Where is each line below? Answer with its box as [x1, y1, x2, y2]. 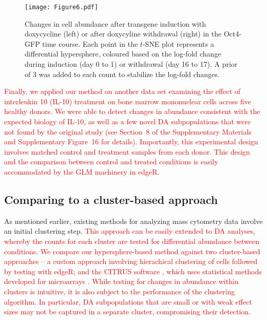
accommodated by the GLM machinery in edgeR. [4, 166, 160, 177]
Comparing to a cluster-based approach [4, 191, 218, 207]
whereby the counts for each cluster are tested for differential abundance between [4, 235, 260, 246]
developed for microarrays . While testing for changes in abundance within [4, 276, 239, 287]
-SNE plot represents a [142, 38, 214, 49]
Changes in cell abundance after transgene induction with [25, 18, 206, 29]
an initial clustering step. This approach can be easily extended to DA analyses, [4, 225, 256, 236]
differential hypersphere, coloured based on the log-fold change [25, 48, 221, 59]
